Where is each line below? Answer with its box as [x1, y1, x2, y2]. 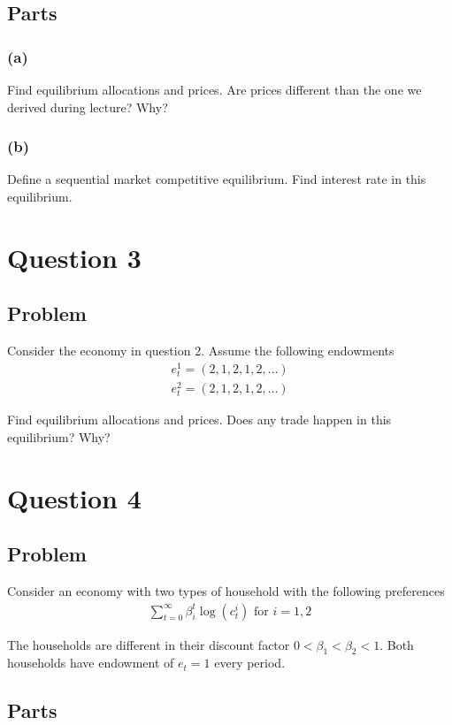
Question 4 [7, 479, 142, 515]
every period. [214, 653, 286, 672]
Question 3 [7, 239, 142, 275]
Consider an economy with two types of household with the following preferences [7, 582, 445, 600]
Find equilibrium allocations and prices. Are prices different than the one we [7, 80, 422, 98]
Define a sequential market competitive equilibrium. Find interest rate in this [7, 170, 426, 188]
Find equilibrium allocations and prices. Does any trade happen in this [7, 410, 392, 429]
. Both [379, 635, 414, 653]
